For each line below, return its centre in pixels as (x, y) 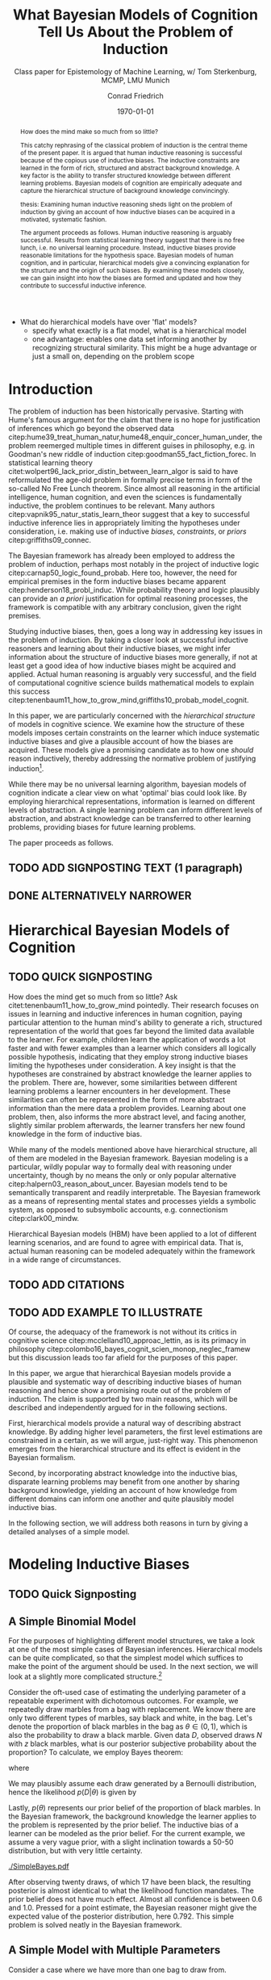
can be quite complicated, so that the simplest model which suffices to (126, 1658)
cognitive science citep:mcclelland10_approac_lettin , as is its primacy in (127, 1340)
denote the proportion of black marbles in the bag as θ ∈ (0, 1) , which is (128, 1726)
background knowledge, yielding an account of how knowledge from (123, 1490)
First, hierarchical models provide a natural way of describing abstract (125, 1423)
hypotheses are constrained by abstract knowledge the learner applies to (130, 1074)
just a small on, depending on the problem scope (113, 356)
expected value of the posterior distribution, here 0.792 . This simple (121, 1916)
